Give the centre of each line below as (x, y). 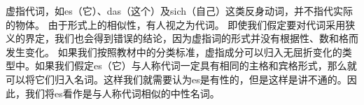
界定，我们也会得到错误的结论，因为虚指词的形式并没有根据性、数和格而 (191, 38)
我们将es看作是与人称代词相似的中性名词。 (122, 93)
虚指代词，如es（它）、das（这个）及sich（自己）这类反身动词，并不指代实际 (180, 10)
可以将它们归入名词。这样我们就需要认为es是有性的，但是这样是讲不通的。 (176, 79)
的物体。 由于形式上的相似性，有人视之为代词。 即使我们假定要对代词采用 (176, 24)
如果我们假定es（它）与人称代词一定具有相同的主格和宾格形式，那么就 (196, 65)
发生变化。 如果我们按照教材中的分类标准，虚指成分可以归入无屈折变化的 (174, 51)
